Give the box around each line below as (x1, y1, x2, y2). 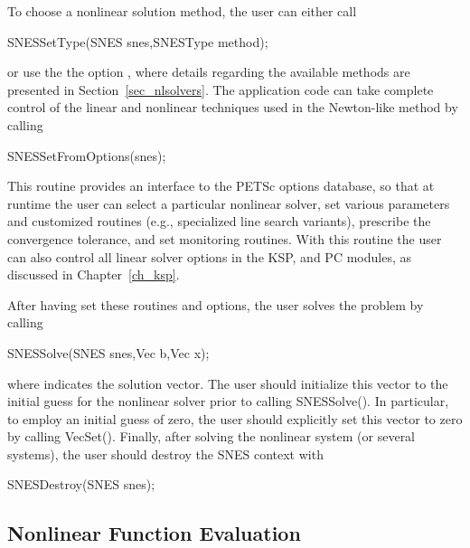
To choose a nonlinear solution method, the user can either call (7, 2, 357, 20)
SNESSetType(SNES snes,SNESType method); (7, 32, 268, 51)
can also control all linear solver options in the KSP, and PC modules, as (7, 247, 411, 266)
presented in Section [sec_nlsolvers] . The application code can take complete (7, 80, 434, 99)
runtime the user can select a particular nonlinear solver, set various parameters (7, 194, 450, 213)
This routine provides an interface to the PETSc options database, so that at (7, 176, 435, 195)
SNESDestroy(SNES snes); (7, 475, 155, 494)
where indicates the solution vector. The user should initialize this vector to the (7, 373, 448, 392)
